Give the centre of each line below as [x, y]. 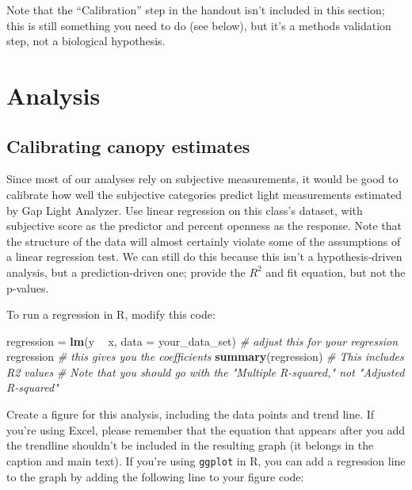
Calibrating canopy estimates [128, 145]
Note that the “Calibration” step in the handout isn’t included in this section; [196, 10]
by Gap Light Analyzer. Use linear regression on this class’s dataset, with [185, 210]
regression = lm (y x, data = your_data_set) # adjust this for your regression [202, 341]
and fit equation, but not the [336, 272]
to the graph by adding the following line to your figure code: [155, 476]
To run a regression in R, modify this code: [111, 314]
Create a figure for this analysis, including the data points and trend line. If [191, 414]
